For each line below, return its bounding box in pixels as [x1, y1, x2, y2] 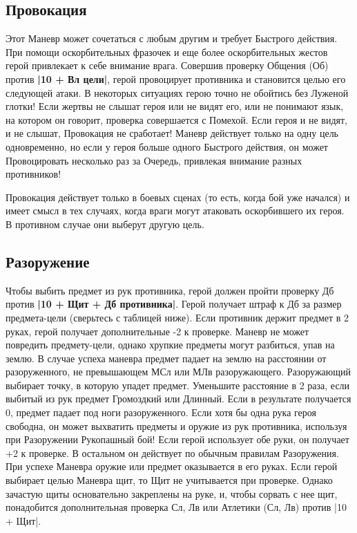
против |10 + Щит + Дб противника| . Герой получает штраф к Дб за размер [6, 297, 342, 311]
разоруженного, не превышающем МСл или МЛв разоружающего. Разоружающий [6, 364, 351, 379]
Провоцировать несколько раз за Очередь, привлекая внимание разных [6, 153, 302, 167]
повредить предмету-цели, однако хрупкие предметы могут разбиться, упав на [6, 337, 335, 352]
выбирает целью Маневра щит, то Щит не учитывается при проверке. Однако [6, 473, 333, 487]
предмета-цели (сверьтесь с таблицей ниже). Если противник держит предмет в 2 [6, 310, 349, 324]
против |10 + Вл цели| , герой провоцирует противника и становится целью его [6, 71, 346, 86]
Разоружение [6, 250, 90, 272]
